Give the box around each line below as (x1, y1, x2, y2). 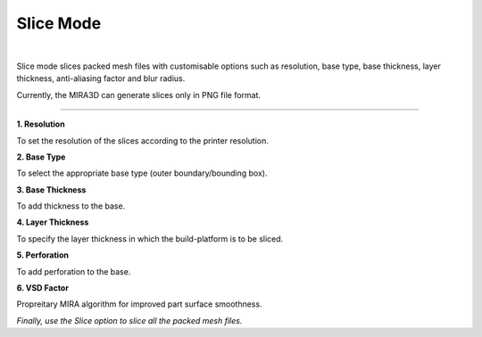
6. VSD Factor (16, 283, 69, 293)
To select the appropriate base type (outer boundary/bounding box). (16, 168, 268, 178)
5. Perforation (16, 250, 69, 260)
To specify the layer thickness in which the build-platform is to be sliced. (16, 233, 284, 244)
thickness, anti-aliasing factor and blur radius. (16, 73, 186, 84)
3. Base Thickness (16, 184, 87, 195)
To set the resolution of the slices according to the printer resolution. (16, 135, 270, 146)
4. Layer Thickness (16, 217, 89, 227)
